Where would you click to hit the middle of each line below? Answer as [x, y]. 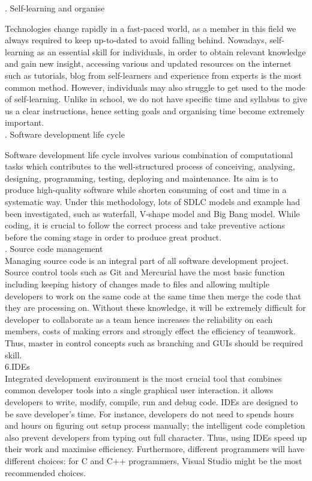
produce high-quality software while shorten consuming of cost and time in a [146, 190]
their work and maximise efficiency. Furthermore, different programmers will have [155, 449]
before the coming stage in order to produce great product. [113, 237]
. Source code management [54, 249]
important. [25, 122]
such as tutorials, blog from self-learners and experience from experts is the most [153, 75]
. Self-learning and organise [55, 8]
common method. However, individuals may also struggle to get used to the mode [155, 87]
